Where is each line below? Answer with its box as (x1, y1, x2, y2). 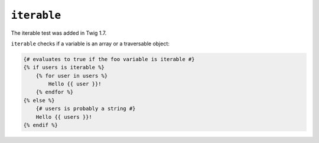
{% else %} (23, 97, 55, 104)
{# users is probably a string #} (35, 105, 136, 112)
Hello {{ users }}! (35, 114, 93, 120)
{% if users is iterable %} (23, 64, 105, 71)
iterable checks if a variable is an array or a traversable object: (11, 40, 170, 47)
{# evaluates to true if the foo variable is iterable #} (23, 56, 195, 62)
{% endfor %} (35, 89, 74, 95)
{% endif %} (23, 122, 58, 129)
